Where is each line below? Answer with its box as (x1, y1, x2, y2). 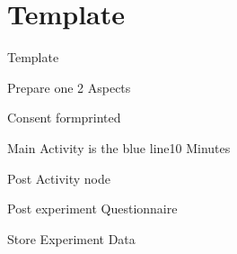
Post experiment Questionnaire (7, 199, 178, 218)
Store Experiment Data (7, 229, 136, 248)
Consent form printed (7, 108, 121, 127)
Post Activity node (7, 168, 110, 187)
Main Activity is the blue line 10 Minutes (7, 138, 231, 157)
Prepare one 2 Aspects (7, 77, 131, 96)
